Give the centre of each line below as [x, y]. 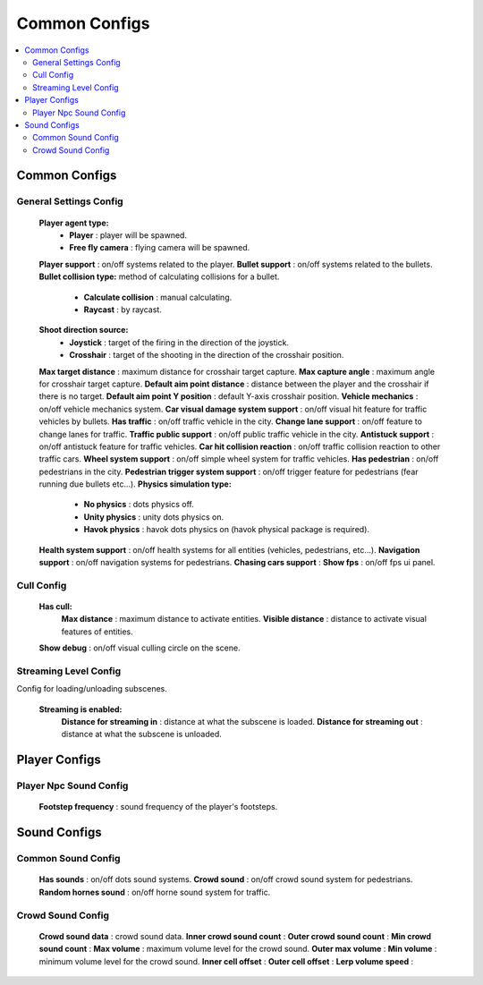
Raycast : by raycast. [123, 310]
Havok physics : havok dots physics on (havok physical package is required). [227, 530]
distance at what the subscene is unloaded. [142, 735]
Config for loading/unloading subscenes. [92, 689]
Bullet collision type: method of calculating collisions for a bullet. [159, 276]
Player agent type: [74, 223]
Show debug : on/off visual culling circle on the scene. [140, 648]
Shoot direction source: [84, 330]
